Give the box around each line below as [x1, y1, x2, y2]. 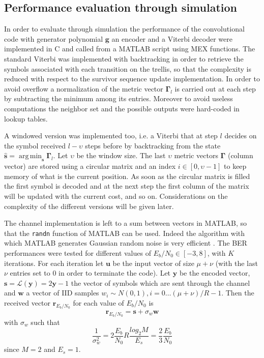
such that [31, 316, 60, 327]
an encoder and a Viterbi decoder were [111, 33, 232, 44]
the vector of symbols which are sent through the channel [71, 277, 250, 288]
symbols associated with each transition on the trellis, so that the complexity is [4, 63, 251, 74]
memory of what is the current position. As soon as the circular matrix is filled [4, 170, 250, 181]
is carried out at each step [174, 83, 256, 94]
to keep [224, 161, 247, 171]
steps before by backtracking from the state [85, 140, 221, 151]
